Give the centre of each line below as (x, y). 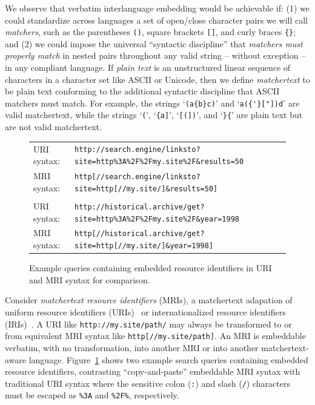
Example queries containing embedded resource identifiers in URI (151, 268)
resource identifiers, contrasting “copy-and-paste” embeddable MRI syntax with (153, 371)
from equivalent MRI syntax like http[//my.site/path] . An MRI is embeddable (155, 336)
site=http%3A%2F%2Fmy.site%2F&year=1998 (157, 219)
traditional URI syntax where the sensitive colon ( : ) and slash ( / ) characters (148, 383)
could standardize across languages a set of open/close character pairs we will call (157, 20)
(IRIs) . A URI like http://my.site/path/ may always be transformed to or (148, 324)
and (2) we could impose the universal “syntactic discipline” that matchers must (154, 43)
